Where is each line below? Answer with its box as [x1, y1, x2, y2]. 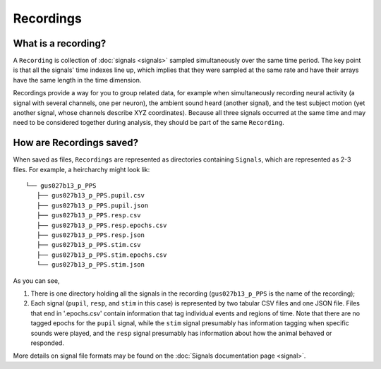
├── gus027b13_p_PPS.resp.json [36, 231, 145, 239]
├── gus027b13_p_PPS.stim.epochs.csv [36, 250, 167, 259]
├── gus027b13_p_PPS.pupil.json [36, 201, 149, 210]
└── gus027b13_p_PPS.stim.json [36, 261, 145, 269]
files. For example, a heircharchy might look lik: [13, 165, 150, 174]
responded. [30, 339, 65, 347]
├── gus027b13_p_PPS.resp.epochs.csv [36, 221, 167, 229]
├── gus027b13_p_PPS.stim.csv [36, 241, 141, 249]
